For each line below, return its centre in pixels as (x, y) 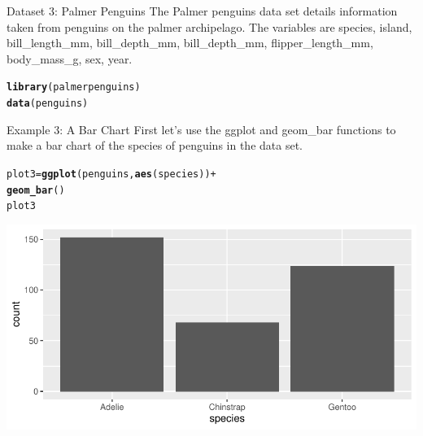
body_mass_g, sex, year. (70, 58)
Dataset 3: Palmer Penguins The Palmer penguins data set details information (202, 11)
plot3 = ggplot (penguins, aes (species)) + (111, 174)
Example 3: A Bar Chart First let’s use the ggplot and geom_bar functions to (201, 129)
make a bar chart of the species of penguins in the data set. (155, 145)
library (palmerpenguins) (74, 87)
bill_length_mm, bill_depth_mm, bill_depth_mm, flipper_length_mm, (190, 43)
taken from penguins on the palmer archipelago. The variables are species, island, (209, 26)
